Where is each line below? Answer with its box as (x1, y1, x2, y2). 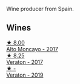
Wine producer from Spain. (6, 5, 74, 12)
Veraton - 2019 (6, 71, 44, 79)
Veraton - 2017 (6, 58, 44, 66)
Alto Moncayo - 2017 (6, 45, 59, 52)
